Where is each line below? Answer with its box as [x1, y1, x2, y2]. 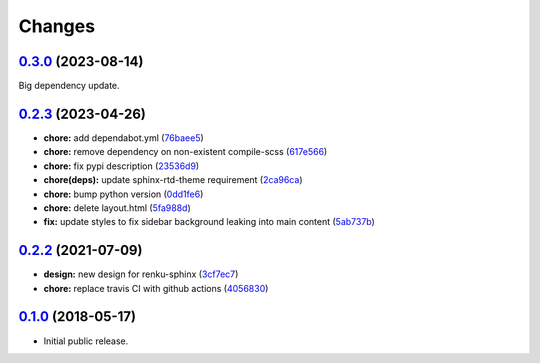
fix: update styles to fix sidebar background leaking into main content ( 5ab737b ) [43, 216, 375, 228]
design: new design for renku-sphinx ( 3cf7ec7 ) [43, 268, 239, 280]
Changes [18, 15, 95, 37]
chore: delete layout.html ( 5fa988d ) [43, 201, 192, 214]
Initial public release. [43, 335, 129, 347]
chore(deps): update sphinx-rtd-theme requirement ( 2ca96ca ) [43, 174, 303, 186]
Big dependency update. [18, 80, 120, 92]
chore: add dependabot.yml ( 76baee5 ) [43, 131, 204, 144]
